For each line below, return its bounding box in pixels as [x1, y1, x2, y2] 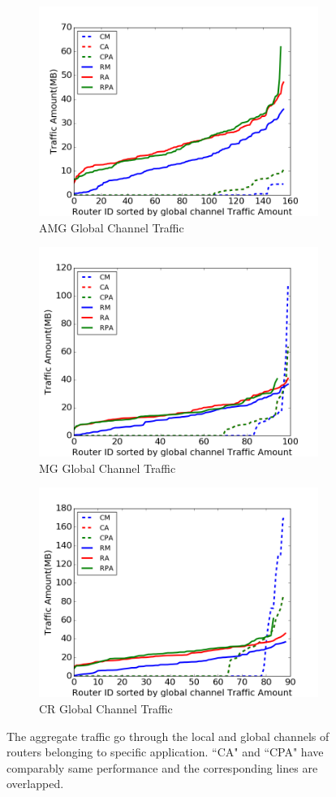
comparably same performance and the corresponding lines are [6, 759, 318, 776]
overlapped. [6, 775, 64, 792]
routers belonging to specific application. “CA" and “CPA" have [6, 743, 324, 760]
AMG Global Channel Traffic [39, 219, 184, 236]
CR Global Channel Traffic [39, 700, 173, 717]
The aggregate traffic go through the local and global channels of [6, 727, 330, 744]
